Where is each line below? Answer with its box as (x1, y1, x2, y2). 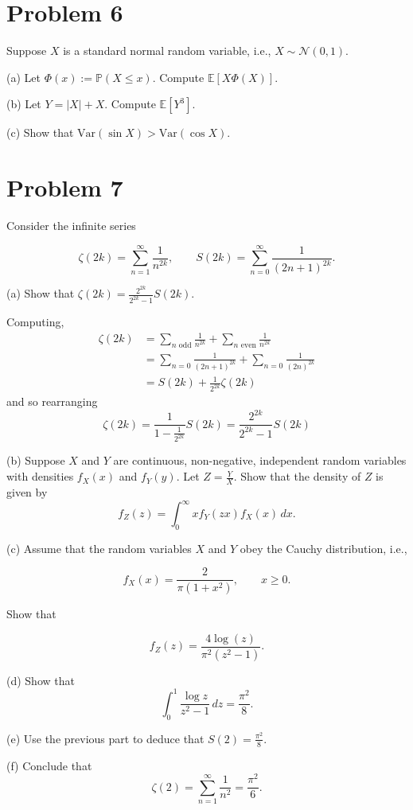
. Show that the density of (233, 468, 361, 485)
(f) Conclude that (6, 757, 92, 773)
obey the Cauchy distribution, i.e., (240, 539, 407, 556)
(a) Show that (6, 285, 75, 302)
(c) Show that (6, 124, 74, 141)
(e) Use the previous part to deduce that (6, 730, 205, 746)
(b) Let (6, 95, 41, 112)
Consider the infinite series (6, 217, 136, 234)
